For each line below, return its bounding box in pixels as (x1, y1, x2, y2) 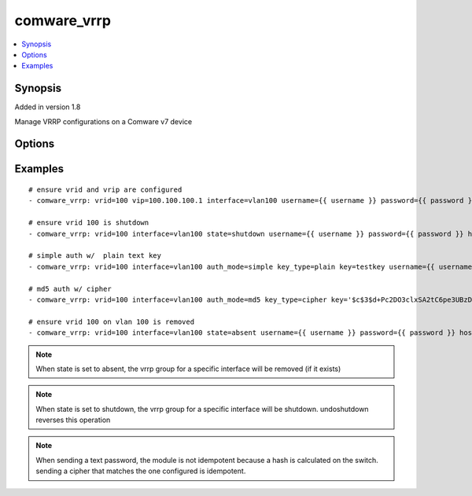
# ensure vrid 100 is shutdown (28, 219, 149, 227)
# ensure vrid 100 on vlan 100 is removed (28, 317, 195, 326)
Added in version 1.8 (14, 102, 81, 112)
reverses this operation (35, 415, 111, 424)
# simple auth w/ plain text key (28, 252, 161, 260)
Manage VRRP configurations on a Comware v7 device (14, 116, 193, 126)
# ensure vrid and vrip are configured (28, 186, 183, 194)
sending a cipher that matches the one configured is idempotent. (35, 466, 246, 476)
